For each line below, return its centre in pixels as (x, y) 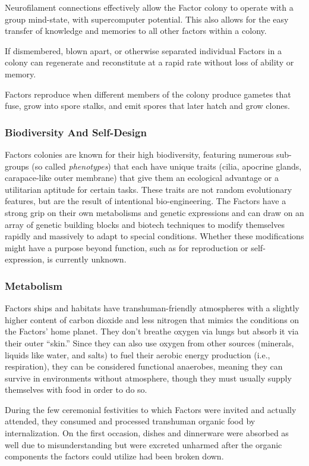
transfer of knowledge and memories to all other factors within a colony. (136, 31)
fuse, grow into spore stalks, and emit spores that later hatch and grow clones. (147, 106)
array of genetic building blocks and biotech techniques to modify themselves (145, 224)
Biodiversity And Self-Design (76, 132)
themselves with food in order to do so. (76, 390)
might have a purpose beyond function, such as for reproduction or (127, 247)
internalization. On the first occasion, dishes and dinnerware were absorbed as (147, 433)
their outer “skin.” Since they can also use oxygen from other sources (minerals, (149, 343)
